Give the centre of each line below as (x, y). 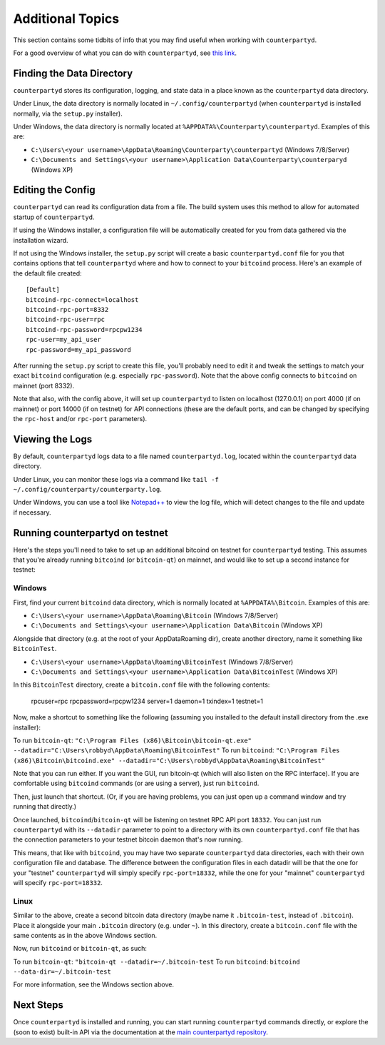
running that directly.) (45, 807)
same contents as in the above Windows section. (85, 935)
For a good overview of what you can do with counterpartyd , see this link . (125, 53)
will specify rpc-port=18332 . (58, 882)
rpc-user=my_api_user (63, 340)
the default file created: (47, 273)
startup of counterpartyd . (54, 217)
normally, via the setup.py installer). (68, 113)
